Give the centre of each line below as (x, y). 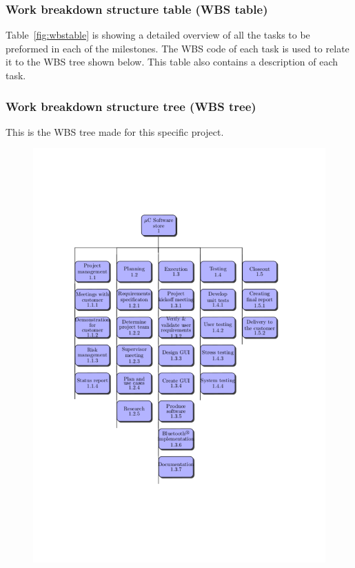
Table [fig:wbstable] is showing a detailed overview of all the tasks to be (158, 35)
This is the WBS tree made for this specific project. (115, 131)
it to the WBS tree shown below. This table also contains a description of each (172, 62)
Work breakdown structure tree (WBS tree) (131, 106)
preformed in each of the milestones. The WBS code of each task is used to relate (177, 48)
